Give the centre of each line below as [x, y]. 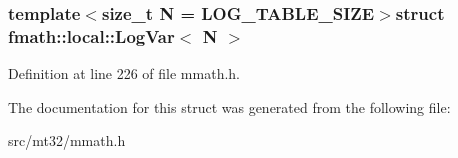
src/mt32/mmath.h [67, 140]
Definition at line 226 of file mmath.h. [124, 73]
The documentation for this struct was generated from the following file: [229, 106]
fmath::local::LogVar [91, 35]
